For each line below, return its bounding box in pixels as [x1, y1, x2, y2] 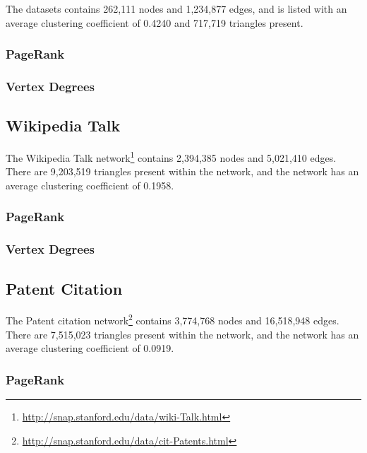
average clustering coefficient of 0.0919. [6, 341, 174, 355]
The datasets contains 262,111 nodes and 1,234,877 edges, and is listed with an [6, 1, 347, 16]
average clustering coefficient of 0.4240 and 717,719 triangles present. [6, 15, 303, 30]
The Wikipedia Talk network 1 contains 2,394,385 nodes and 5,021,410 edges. [6, 148, 337, 165]
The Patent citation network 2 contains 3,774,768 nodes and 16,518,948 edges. [6, 311, 339, 328]
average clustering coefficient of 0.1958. [6, 177, 174, 192]
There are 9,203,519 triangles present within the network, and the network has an [6, 164, 359, 179]
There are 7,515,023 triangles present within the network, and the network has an [6, 326, 359, 341]
